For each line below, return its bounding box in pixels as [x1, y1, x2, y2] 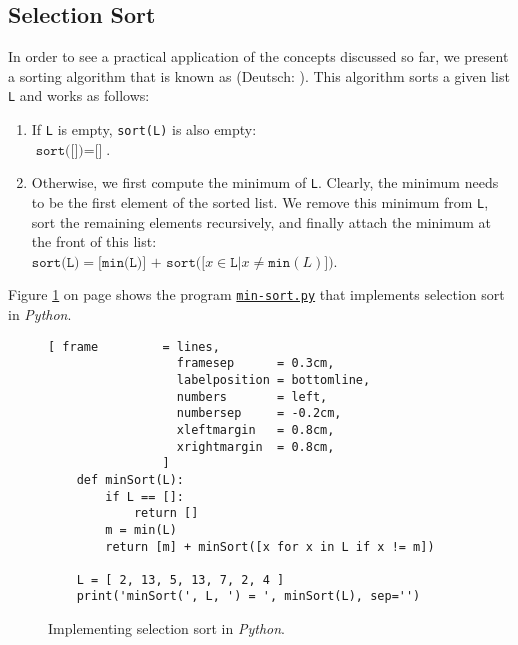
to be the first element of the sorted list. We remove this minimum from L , [31, 191, 489, 212]
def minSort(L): [76, 472, 185, 487]
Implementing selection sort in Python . [48, 618, 285, 639]
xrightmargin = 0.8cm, [176, 439, 335, 454]
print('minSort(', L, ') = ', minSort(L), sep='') [76, 589, 421, 604]
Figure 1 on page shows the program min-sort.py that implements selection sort [8, 284, 505, 305]
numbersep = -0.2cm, [176, 406, 342, 421]
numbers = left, [176, 389, 328, 404]
